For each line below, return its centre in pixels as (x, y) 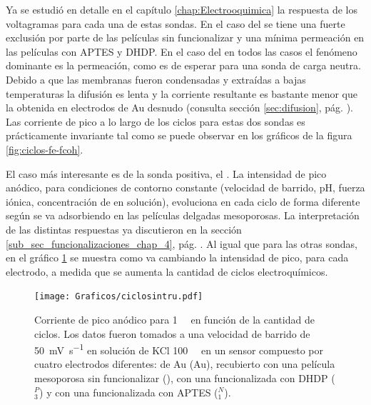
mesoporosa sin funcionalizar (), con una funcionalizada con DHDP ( (185, 377)
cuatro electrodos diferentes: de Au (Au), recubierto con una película (185, 364)
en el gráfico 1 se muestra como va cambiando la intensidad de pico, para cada (177, 257)
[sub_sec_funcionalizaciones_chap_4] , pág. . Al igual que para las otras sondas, (182, 243)
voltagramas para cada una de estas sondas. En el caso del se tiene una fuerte (176, 23)
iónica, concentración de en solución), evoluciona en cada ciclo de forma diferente (183, 201)
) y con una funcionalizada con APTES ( (129, 392)
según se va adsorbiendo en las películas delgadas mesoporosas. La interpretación (183, 215)
